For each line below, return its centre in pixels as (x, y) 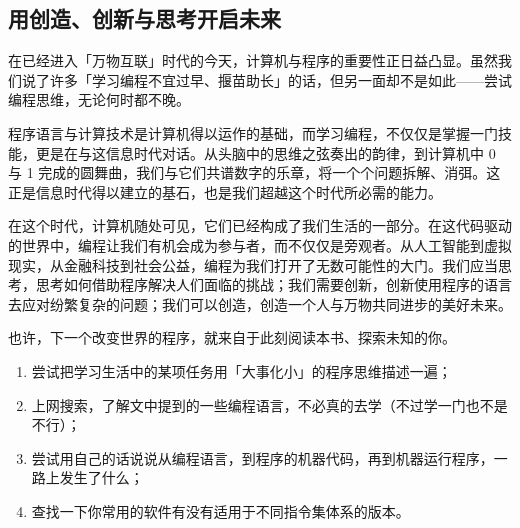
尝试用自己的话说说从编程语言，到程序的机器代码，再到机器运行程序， (262, 457)
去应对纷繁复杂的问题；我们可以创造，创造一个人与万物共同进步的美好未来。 (260, 303)
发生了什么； (101, 477)
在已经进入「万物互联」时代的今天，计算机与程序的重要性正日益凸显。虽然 (253, 60)
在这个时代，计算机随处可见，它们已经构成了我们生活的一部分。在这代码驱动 (260, 225)
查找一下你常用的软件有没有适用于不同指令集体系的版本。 (220, 510)
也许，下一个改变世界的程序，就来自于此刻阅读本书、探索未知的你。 (232, 337)
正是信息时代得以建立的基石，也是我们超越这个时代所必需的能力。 (225, 191)
